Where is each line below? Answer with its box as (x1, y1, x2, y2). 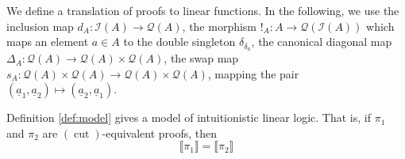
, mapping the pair (207, 65, 299, 81)
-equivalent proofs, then (102, 124, 218, 141)
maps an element (6, 33, 89, 50)
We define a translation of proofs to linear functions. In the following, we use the (6, 2, 399, 18)
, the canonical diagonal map (251, 33, 392, 50)
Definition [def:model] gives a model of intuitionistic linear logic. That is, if (6, 109, 372, 126)
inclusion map (6, 17, 74, 34)
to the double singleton (123, 33, 236, 50)
